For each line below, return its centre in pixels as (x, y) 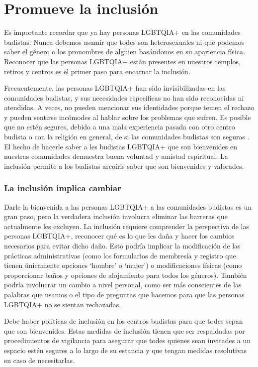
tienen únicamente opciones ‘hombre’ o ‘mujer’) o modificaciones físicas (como (123, 265)
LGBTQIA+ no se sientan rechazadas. (63, 304)
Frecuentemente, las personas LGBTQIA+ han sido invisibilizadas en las (115, 88)
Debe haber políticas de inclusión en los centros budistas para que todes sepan (124, 321)
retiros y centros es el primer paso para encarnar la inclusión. (97, 71)
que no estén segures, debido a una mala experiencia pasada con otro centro (120, 127)
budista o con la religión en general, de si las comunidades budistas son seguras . (127, 137)
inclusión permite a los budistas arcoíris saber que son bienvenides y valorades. (124, 166)
